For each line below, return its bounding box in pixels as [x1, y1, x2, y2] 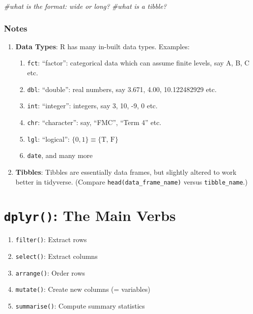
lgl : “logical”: [27, 133, 70, 144]
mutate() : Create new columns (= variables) [15, 284, 150, 294]
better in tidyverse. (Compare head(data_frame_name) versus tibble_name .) [15, 176, 248, 187]
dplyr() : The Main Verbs [4, 205, 176, 225]
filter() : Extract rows [15, 234, 87, 245]
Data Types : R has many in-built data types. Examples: [15, 41, 190, 51]
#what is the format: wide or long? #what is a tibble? [4, 1, 167, 11]
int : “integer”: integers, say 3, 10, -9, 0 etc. [27, 100, 158, 111]
